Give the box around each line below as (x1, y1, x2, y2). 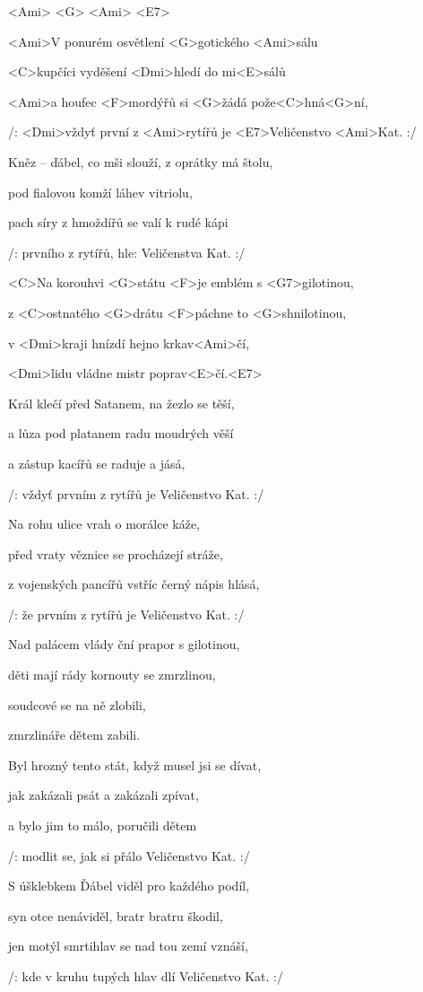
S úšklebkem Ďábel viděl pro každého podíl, (8, 876, 250, 895)
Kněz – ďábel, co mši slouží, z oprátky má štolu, (8, 152, 273, 171)
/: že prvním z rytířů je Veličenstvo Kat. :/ (8, 604, 245, 623)
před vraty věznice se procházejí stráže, (8, 544, 223, 563)
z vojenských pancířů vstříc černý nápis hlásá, (8, 575, 260, 593)
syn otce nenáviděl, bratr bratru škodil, (8, 906, 223, 925)
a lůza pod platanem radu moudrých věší (8, 424, 234, 443)
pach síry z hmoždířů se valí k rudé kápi (8, 213, 229, 232)
